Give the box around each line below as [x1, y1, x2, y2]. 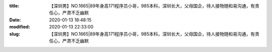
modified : [9, 24, 30, 30]
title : [9, 3, 20, 8]
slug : [9, 30, 20, 37]
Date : [9, 16, 21, 22]
